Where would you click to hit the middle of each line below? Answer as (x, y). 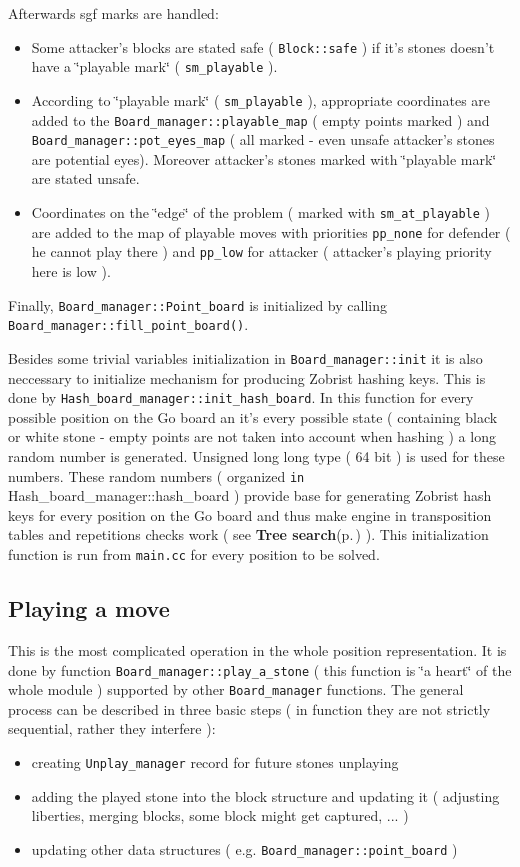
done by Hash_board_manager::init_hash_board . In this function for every (241, 397)
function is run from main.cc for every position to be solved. (194, 554)
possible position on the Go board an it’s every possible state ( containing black (253, 416)
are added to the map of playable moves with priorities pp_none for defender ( (271, 231)
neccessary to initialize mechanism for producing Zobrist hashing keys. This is (247, 377)
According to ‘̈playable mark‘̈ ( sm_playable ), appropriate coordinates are (261, 99)
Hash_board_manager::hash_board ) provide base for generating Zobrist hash (250, 495)
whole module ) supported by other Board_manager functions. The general (236, 689)
